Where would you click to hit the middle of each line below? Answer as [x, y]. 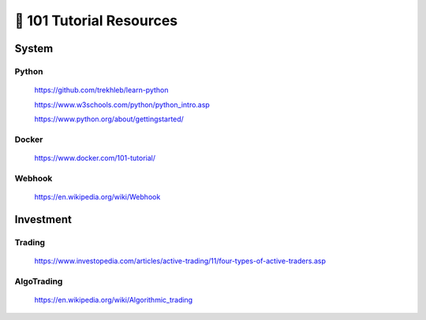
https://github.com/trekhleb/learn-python [101, 90]
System [34, 48]
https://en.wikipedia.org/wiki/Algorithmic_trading [114, 300]
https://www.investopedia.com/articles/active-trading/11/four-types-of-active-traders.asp [180, 261]
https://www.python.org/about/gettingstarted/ [109, 119]
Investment [43, 220]
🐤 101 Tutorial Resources [96, 20]
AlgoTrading [39, 281]
